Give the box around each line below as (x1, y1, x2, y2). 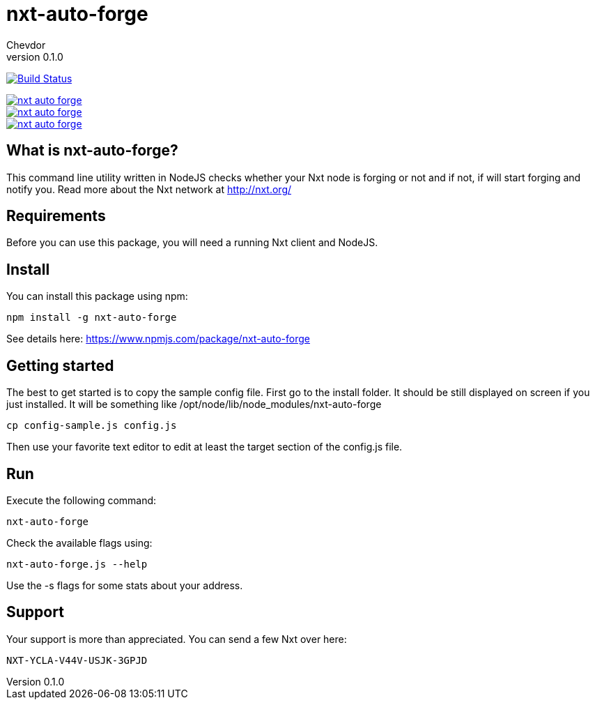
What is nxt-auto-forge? (6, 142, 178, 160)
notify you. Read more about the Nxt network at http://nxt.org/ (6, 183, 292, 195)
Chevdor (6, 38, 46, 51)
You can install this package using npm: (6, 290, 188, 303)
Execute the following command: (6, 494, 157, 506)
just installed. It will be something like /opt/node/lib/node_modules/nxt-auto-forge (6, 398, 382, 411)
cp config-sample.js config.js (6, 420, 177, 432)
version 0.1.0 (6, 50, 63, 63)
